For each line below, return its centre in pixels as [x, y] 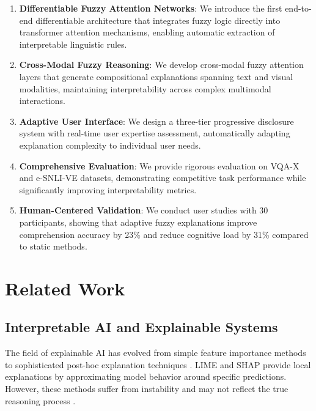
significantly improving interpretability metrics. [108, 189]
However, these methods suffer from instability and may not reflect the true [147, 389]
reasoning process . [40, 400]
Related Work [65, 288]
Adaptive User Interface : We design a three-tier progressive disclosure [156, 121]
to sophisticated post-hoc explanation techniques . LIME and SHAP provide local [158, 364]
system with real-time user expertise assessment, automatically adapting [155, 133]
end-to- [298, 8]
